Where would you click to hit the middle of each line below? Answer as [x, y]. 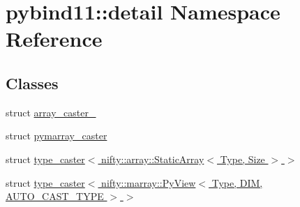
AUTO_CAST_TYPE [55, 196]
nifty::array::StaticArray [153, 159]
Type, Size [242, 159]
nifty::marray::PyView [149, 182]
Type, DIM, [237, 182]
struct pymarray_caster [57, 136]
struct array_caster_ [51, 112]
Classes [32, 83]
